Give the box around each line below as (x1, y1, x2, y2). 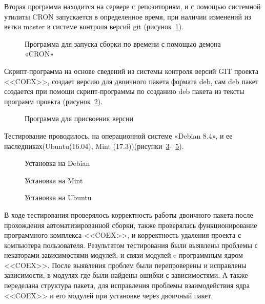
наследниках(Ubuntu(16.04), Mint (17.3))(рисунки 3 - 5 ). (4, 140, 184, 151)
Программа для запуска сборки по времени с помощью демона (25, 38, 221, 49)
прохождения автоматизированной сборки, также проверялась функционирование (4, 219, 257, 230)
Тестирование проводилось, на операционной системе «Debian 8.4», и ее (4, 130, 233, 141)
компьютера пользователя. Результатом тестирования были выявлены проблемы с (4, 239, 258, 250)
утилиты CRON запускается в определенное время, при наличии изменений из (4, 11, 251, 22)
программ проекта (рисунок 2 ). (4, 96, 103, 106)
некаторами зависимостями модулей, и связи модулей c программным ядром (4, 250, 243, 260)
